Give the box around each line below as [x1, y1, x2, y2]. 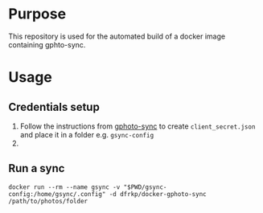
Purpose [8, 5, 67, 23]
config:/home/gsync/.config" [8, 190, 106, 198]
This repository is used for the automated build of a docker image [8, 31, 226, 41]
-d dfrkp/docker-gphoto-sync [109, 190, 207, 198]
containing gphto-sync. [8, 39, 86, 49]
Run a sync [8, 162, 65, 175]
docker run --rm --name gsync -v [8, 182, 121, 191]
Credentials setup [8, 100, 101, 113]
